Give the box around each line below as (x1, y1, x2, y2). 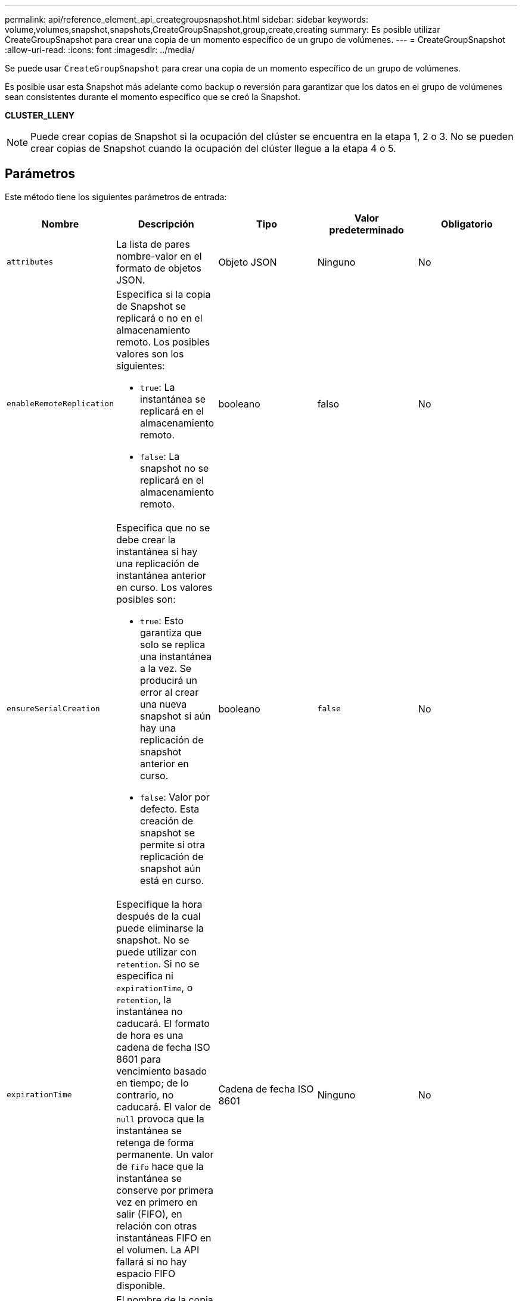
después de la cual (116, 910, 201, 922)
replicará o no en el (116, 312, 203, 324)
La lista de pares (116, 238, 190, 250)
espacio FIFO (116, 1267, 176, 1280)
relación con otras (116, 1219, 197, 1232)
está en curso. (140, 874, 204, 886)
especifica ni (116, 969, 173, 982)
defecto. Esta (140, 802, 200, 815)
